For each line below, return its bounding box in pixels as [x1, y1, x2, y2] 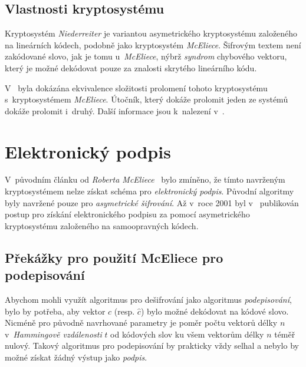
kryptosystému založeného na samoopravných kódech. [5, 219, 199, 232]
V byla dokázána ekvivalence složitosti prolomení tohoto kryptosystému [5, 81, 268, 94]
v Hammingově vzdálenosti [5, 328, 102, 340]
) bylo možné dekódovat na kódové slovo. [140, 305, 289, 317]
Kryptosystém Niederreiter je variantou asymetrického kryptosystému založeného [5, 27, 298, 39]
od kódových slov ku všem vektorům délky [110, 328, 264, 340]
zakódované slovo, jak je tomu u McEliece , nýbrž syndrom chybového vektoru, [5, 50, 287, 62]
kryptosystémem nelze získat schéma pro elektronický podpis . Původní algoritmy [5, 185, 294, 197]
